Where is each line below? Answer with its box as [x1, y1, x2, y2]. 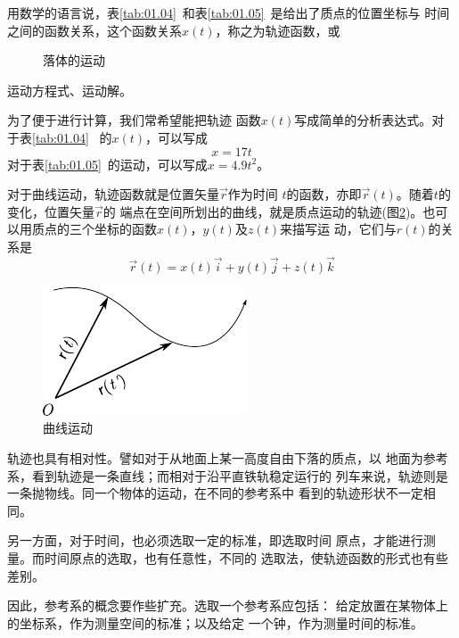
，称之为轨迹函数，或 [215, 21, 340, 39]
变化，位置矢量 [7, 202, 94, 220]
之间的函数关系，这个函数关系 [7, 21, 182, 39]
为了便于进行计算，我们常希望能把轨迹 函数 [7, 111, 261, 129]
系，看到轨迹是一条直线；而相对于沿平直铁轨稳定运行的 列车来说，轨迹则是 [7, 466, 448, 485]
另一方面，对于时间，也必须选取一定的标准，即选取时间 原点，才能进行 [7, 531, 423, 550]
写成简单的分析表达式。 [294, 111, 432, 129]
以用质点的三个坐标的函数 [7, 220, 157, 238]
